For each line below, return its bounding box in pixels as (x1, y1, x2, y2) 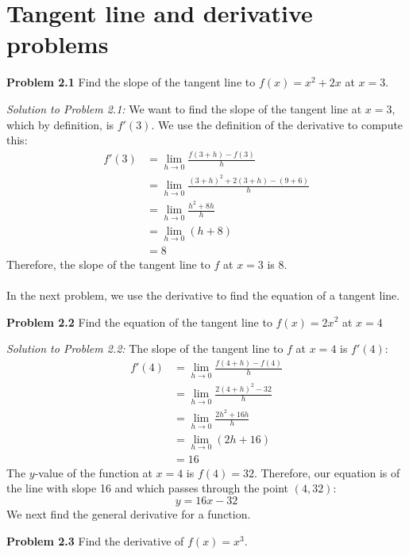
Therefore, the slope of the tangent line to (6, 255, 210, 272)
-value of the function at (34, 464, 152, 480)
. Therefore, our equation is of (253, 464, 400, 480)
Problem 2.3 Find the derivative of (6, 532, 184, 549)
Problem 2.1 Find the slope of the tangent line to (6, 74, 256, 90)
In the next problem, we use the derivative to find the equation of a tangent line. (6, 286, 400, 303)
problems (6, 28, 109, 60)
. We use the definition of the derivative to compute (151, 116, 403, 132)
